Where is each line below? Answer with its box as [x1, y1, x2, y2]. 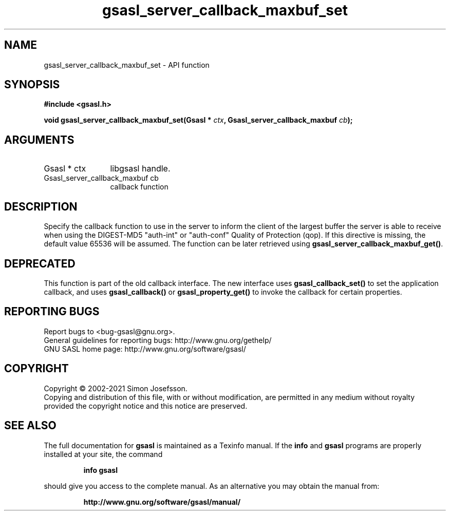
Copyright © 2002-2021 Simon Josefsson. [44, 384, 188, 393]
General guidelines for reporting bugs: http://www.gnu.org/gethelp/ [44, 335, 272, 345]
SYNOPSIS [4, 78, 60, 91]
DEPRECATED [4, 257, 76, 270]
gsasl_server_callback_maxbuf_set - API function [44, 60, 210, 69]
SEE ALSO [4, 419, 57, 432]
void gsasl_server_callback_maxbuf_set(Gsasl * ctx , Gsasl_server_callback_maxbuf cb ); [44, 116, 353, 125]
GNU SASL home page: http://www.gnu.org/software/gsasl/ [44, 344, 246, 353]
